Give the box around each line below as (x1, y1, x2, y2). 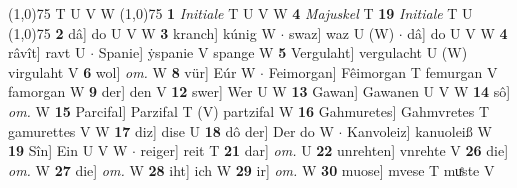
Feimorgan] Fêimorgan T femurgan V (268, 61, 498, 82)
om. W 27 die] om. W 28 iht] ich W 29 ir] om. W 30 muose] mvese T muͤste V (8, 159, 495, 180)
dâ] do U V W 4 (407, 22, 508, 43)
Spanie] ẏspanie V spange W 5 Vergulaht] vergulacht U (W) (98, 42, 468, 63)
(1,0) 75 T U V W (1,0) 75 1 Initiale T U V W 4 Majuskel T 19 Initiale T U (8, 3, 473, 23)
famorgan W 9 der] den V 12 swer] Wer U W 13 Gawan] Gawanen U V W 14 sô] (8, 81, 511, 102)
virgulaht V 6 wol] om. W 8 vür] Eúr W (8, 61, 256, 82)
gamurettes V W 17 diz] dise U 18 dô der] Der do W (8, 120, 334, 141)
